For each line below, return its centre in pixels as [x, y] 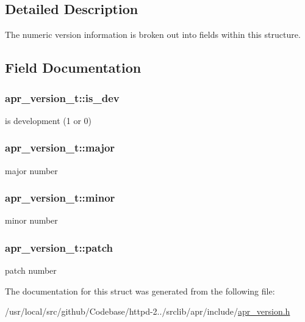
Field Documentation [73, 68]
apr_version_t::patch [59, 247]
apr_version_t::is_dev [62, 97]
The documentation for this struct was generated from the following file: [140, 291]
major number [31, 170]
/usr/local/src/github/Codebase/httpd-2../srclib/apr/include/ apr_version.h [148, 311]
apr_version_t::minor [60, 198]
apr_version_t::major [60, 148]
